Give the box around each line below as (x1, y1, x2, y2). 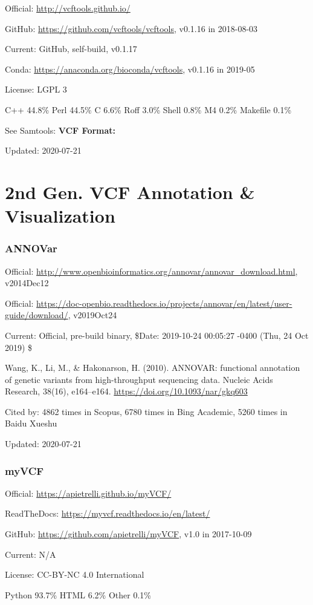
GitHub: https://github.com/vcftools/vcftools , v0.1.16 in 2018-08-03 (5, 22, 258, 34)
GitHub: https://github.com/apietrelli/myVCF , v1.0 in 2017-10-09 (5, 528, 252, 540)
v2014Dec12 (5, 276, 49, 289)
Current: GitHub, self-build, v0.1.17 (5, 42, 137, 55)
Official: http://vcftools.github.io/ (5, 2, 131, 14)
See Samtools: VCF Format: (5, 123, 116, 136)
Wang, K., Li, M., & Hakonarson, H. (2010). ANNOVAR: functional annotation (5, 361, 300, 374)
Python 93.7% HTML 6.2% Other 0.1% (5, 588, 151, 601)
